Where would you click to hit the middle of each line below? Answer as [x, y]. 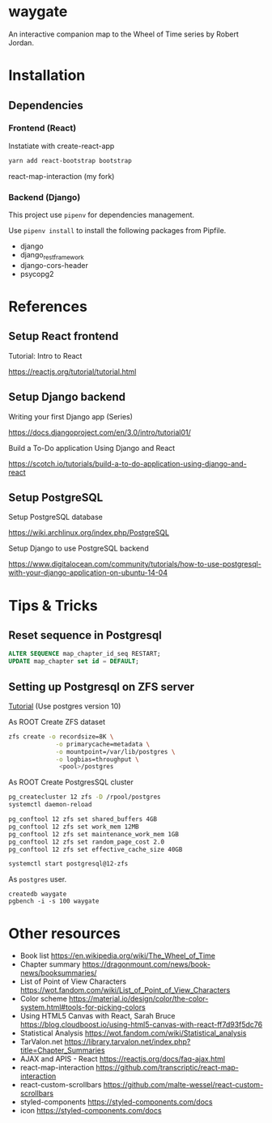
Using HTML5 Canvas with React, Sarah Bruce [98, 1016]
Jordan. [21, 42]
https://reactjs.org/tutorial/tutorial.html [72, 372]
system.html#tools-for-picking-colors [83, 1007]
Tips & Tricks [53, 605]
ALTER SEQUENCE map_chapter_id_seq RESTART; [85, 654]
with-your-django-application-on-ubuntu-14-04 [88, 572]
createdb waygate [38, 894]
